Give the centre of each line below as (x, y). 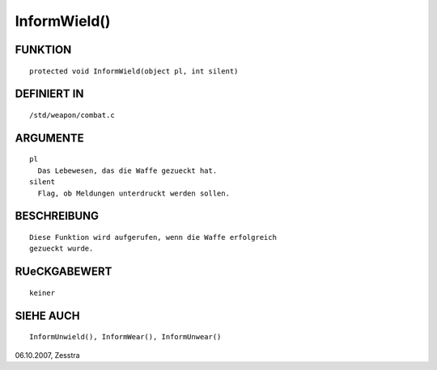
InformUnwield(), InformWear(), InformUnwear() (125, 337)
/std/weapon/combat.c (72, 115)
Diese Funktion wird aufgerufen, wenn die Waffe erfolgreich (153, 237)
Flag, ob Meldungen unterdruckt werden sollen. (134, 193)
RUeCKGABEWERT (64, 272)
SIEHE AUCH (47, 315)
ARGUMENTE (49, 138)
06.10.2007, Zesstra (47, 355)
